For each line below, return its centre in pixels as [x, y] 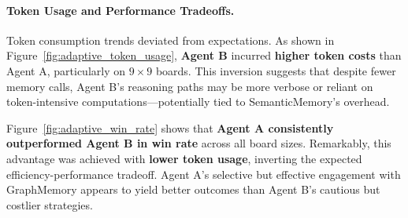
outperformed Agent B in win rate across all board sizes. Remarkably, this [199, 143]
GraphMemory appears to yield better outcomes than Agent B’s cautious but [193, 189]
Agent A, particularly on [66, 70]
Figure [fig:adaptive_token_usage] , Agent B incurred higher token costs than [204, 55]
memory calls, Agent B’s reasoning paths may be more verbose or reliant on [190, 86]
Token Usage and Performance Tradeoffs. [121, 10]
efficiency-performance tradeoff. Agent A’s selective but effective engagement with [204, 174]
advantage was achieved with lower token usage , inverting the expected [184, 158]
